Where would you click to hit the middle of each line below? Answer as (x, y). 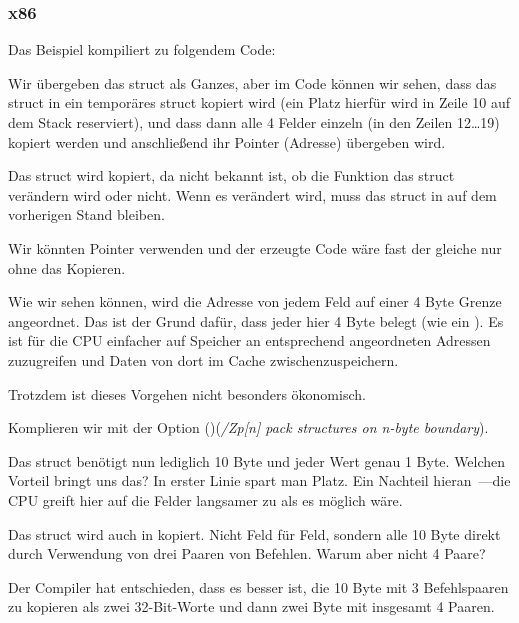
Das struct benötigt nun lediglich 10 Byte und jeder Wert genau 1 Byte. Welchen (257, 460)
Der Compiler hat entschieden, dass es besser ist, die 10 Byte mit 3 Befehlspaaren (258, 586)
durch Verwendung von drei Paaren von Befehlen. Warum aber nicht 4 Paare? (247, 553)
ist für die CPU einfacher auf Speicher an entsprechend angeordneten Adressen (249, 340)
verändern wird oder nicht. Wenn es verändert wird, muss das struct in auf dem (252, 194)
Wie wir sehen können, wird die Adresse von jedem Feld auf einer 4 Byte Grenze (255, 301)
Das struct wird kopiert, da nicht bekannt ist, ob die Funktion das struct (231, 175)
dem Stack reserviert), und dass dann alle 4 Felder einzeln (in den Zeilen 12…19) (254, 122)
